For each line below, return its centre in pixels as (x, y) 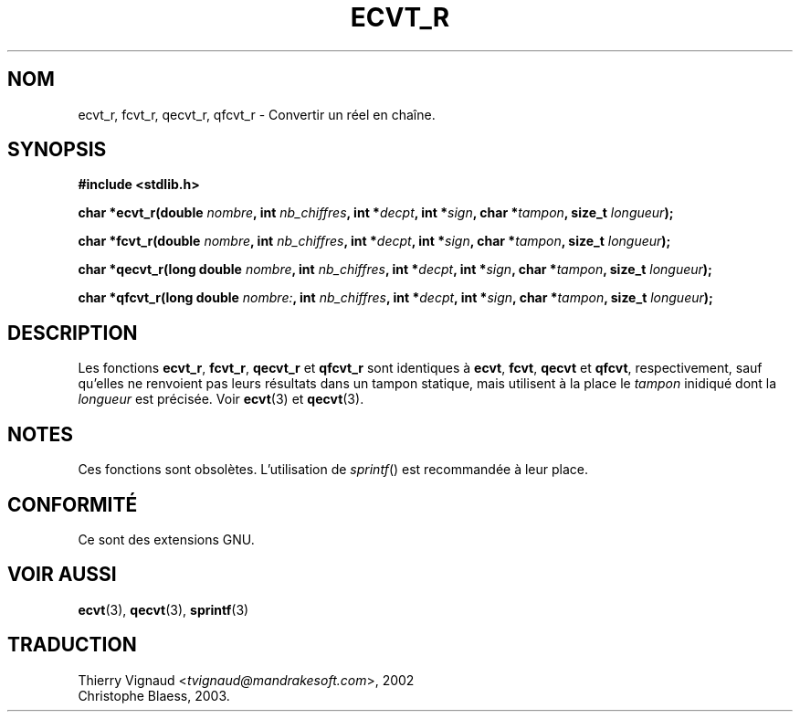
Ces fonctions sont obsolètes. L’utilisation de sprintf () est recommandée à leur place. (333, 470)
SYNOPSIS (57, 150)
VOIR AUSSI (62, 575)
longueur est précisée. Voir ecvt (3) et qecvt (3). (221, 399)
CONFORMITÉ (73, 504)
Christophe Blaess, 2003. (154, 695)
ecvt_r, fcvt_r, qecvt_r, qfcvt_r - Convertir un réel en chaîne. (257, 114)
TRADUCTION (72, 645)
